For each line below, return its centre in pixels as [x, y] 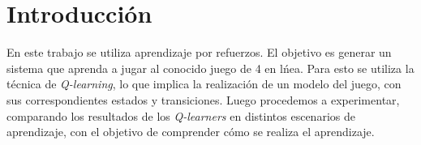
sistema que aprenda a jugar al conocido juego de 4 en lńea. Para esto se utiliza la [210, 68]
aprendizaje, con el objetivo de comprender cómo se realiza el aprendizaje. [191, 132]
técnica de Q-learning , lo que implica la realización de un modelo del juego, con [204, 84]
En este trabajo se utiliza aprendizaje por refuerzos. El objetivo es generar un [199, 52]
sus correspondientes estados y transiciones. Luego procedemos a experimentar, [203, 99]
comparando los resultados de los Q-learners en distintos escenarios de [181, 115]
